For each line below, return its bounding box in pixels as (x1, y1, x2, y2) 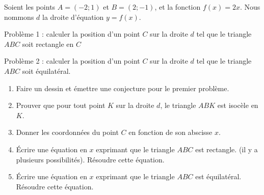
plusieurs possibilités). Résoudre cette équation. (16, 154, 165, 164)
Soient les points (4, 2, 56, 12)
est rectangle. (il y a (195, 144, 258, 154)
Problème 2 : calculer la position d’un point (4, 55, 140, 66)
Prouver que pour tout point (16, 100, 105, 110)
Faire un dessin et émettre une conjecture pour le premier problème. (16, 82, 229, 93)
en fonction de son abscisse (128, 127, 213, 137)
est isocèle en (217, 100, 258, 110)
